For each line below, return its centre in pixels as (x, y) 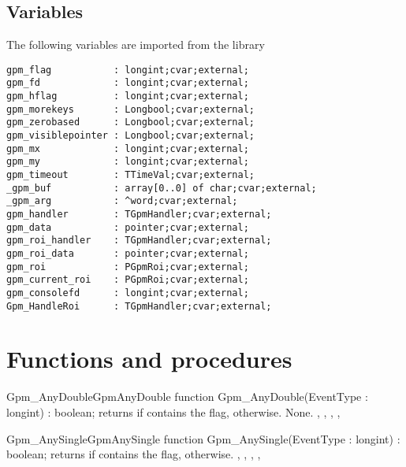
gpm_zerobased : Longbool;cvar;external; (130, 122)
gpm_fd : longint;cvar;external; (128, 83)
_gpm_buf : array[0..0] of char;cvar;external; (162, 188)
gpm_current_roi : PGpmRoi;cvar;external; (128, 280)
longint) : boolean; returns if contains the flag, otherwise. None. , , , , (173, 411)
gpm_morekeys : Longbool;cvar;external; (130, 109)
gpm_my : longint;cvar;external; (128, 162)
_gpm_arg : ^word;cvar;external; (122, 201)
